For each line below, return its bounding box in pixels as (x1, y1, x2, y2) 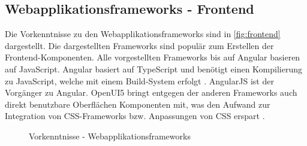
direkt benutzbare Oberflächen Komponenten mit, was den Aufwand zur (5, 98, 270, 110)
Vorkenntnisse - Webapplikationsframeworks (29, 129, 191, 142)
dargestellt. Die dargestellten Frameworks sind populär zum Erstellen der (5, 39, 274, 51)
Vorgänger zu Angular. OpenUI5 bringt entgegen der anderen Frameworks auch (5, 86, 297, 99)
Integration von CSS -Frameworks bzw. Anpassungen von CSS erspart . (5, 109, 265, 122)
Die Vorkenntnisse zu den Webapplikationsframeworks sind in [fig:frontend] (5, 28, 281, 40)
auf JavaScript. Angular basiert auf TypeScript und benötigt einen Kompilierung (5, 62, 303, 75)
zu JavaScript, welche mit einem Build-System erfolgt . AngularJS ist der (5, 74, 274, 87)
